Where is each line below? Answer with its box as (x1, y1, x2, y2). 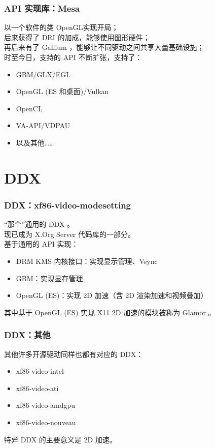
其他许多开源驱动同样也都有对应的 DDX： (4, 348, 144, 359)
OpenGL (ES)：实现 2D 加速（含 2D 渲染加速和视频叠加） (16, 290, 208, 301)
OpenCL (16, 103, 43, 113)
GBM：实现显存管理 (16, 273, 83, 283)
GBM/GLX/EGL (16, 69, 71, 79)
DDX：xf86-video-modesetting (4, 198, 131, 211)
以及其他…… (16, 137, 54, 147)
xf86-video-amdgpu (16, 400, 76, 410)
